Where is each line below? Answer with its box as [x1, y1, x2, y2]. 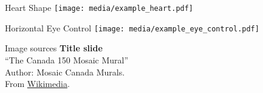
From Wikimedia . [5, 77, 70, 90]
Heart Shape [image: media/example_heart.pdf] [5, 1, 194, 13]
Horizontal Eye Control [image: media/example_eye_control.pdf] [5, 21, 259, 34]
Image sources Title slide [5, 42, 103, 54]
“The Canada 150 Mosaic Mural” [5, 53, 129, 66]
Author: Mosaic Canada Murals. [5, 65, 125, 78]
